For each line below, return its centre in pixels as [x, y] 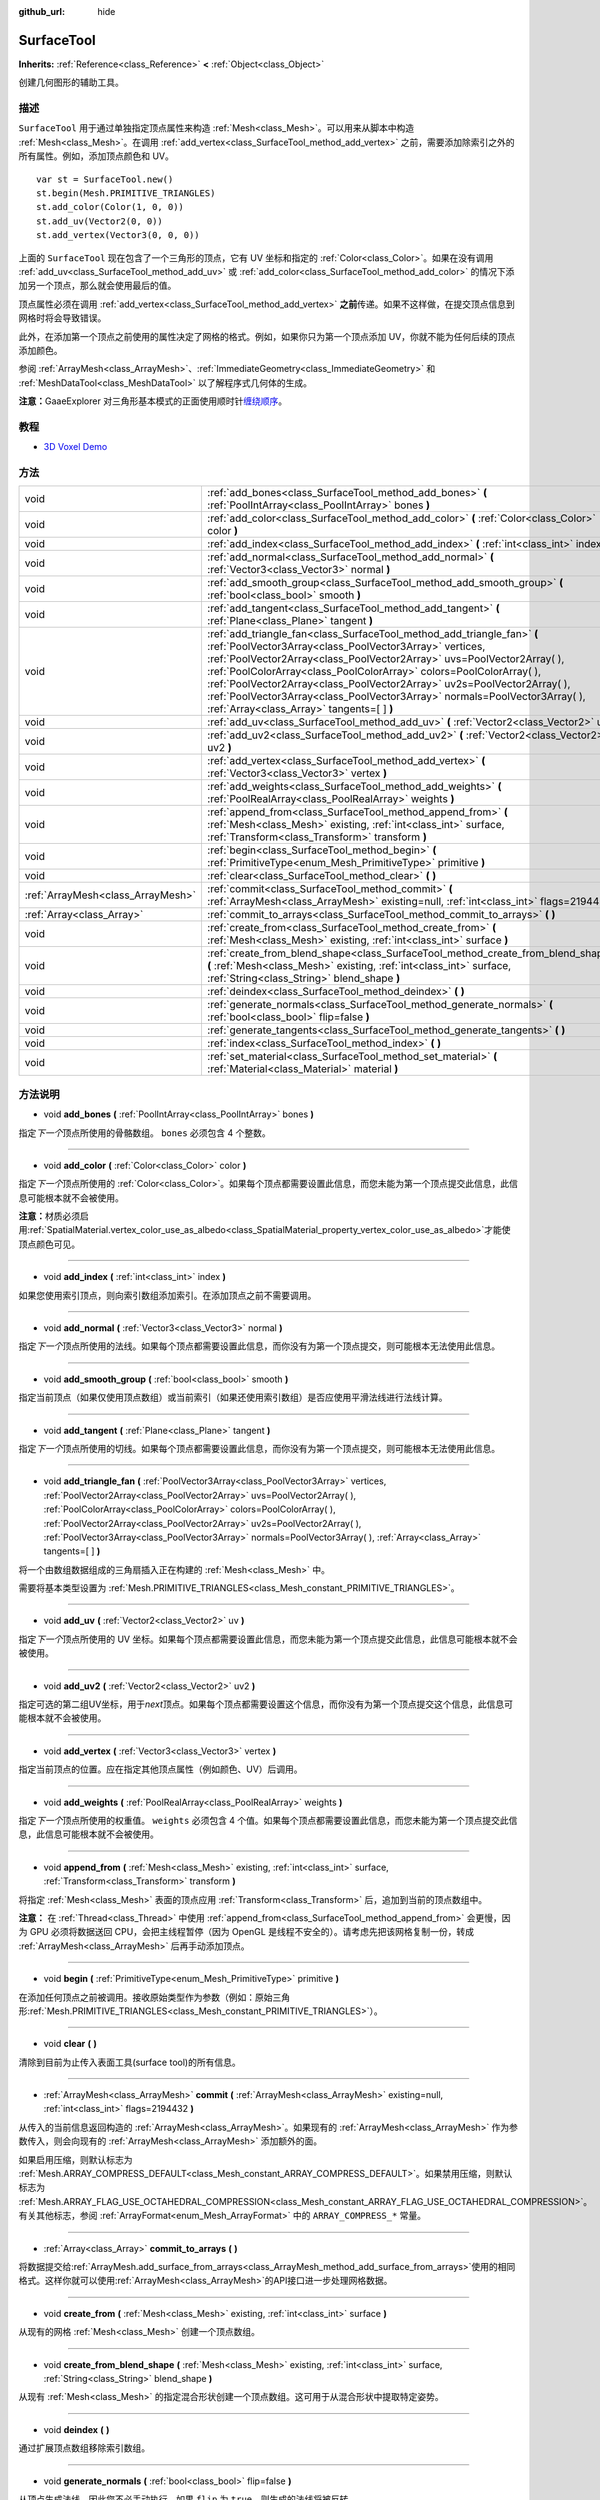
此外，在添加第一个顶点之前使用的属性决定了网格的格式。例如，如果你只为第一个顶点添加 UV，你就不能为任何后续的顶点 [267, 336]
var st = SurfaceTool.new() [105, 179]
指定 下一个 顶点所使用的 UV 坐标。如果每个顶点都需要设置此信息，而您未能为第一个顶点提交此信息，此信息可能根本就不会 [268, 1639]
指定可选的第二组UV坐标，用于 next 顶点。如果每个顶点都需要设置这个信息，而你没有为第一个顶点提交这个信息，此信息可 [266, 1704]
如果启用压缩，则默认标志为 [75, 2159]
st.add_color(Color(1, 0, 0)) [110, 207]
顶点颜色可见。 [49, 1244]
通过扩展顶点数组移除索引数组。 [84, 2448]
